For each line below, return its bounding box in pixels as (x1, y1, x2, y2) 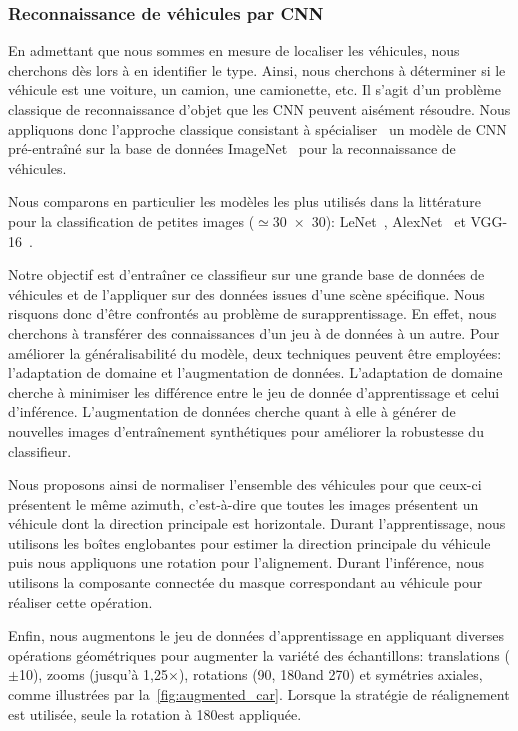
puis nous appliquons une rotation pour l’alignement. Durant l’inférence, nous (8, 552, 484, 573)
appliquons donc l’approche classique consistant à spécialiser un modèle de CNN (8, 118, 507, 139)
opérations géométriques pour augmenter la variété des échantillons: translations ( (8, 644, 510, 665)
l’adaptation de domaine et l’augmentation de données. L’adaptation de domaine (8, 362, 503, 383)
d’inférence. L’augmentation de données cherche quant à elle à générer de (8, 401, 456, 422)
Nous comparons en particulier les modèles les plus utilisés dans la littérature (8, 191, 481, 212)
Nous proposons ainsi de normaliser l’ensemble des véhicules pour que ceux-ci (8, 474, 482, 495)
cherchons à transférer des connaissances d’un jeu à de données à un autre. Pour (8, 322, 500, 343)
